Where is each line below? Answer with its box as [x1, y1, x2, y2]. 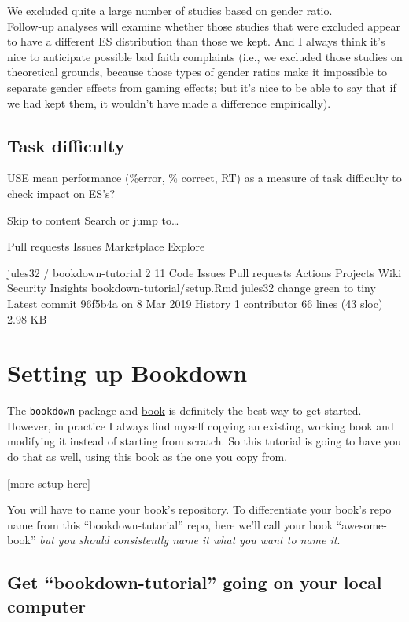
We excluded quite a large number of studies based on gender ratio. [7, 2, 333, 18]
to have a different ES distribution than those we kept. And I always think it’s [7, 33, 385, 49]
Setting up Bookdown [7, 357, 248, 389]
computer [7, 593, 87, 617]
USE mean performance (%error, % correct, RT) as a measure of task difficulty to [7, 170, 402, 186]
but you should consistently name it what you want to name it [39, 532, 337, 548]
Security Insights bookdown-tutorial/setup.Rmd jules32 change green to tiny [7, 280, 376, 296]
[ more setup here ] [7, 474, 90, 491]
